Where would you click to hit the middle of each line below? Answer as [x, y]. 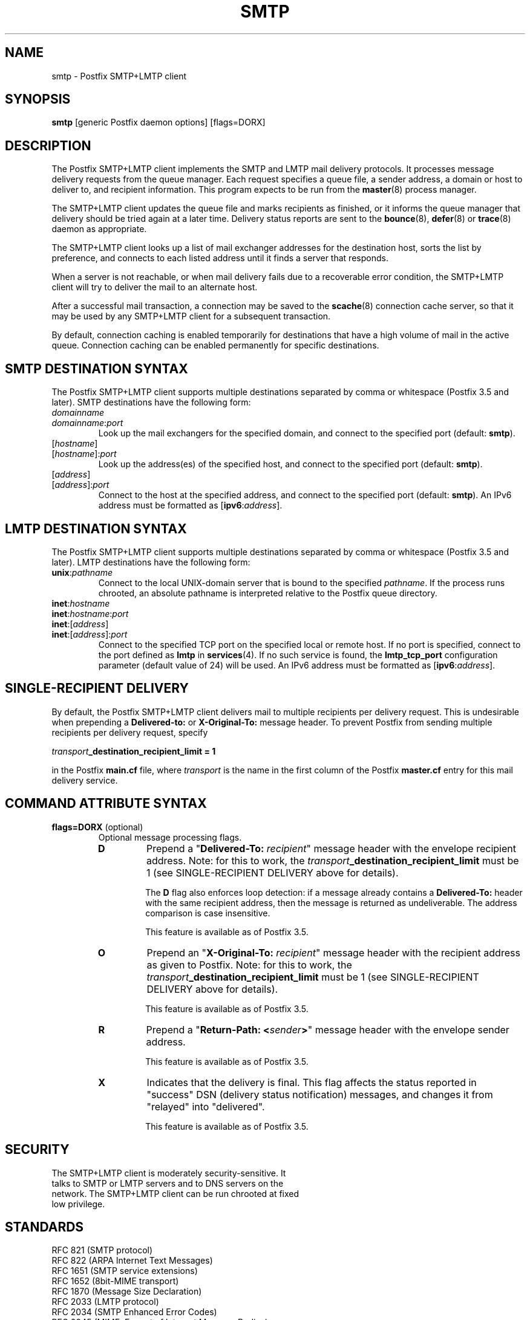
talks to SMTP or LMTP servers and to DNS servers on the [168, 1183]
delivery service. [85, 780]
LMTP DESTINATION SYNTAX [96, 528]
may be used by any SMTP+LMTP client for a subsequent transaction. [191, 316]
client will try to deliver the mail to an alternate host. [155, 287]
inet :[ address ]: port [90, 634]
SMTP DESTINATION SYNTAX [97, 368]
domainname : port [87, 423]
